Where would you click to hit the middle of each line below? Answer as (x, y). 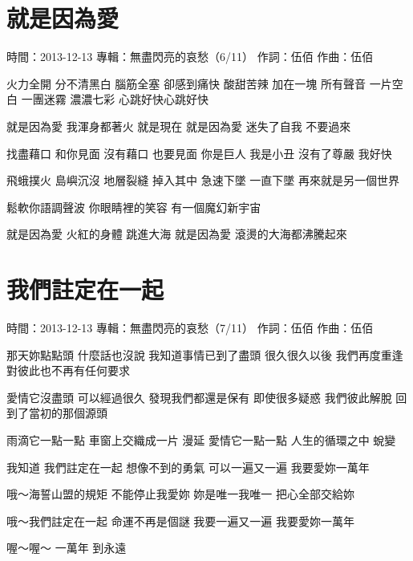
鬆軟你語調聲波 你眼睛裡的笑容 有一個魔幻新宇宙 (134, 207)
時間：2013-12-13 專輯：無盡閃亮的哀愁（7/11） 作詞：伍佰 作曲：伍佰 (190, 327)
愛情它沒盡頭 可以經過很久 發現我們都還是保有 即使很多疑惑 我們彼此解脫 (199, 397)
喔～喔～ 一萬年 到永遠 (67, 548)
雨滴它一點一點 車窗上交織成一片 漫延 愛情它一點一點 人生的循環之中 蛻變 (201, 439)
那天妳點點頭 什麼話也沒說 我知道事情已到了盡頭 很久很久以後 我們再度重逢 (205, 354)
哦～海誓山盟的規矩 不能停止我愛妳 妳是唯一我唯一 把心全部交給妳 (180, 494)
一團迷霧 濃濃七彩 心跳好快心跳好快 (115, 99)
